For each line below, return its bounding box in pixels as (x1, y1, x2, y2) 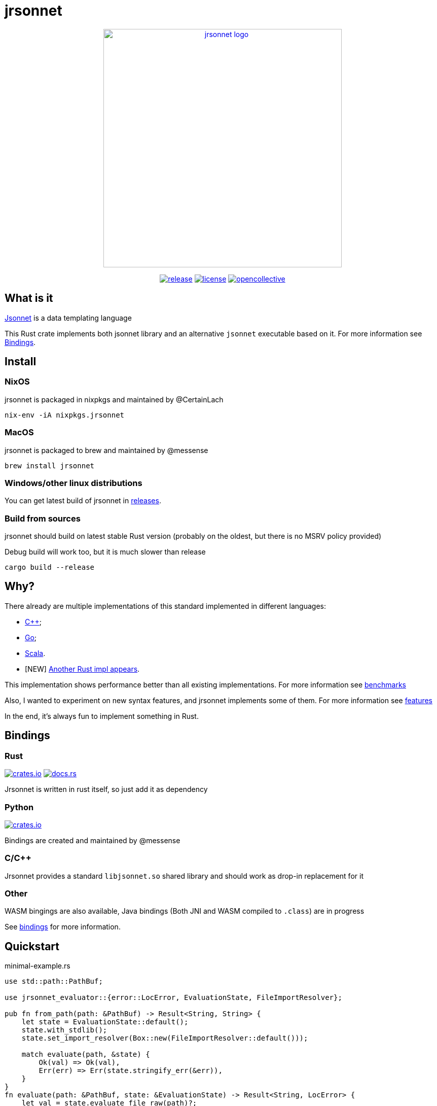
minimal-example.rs (5, 961, 70, 971)
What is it (5, 292, 53, 305)
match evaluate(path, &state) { (21, 1050, 150, 1059)
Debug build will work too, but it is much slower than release (5, 547, 206, 557)
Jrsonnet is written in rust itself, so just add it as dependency (5, 785, 208, 794)
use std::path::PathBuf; (5, 977, 103, 986)
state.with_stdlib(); (21, 1026, 107, 1034)
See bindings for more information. (5, 922, 121, 931)
